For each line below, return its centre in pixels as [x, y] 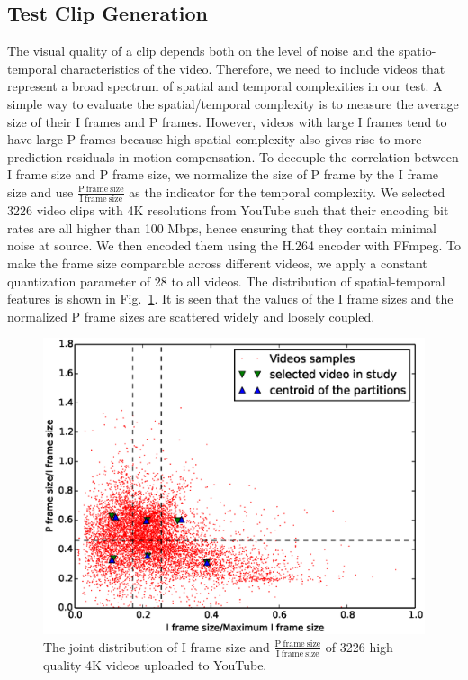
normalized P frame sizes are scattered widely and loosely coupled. [191, 316]
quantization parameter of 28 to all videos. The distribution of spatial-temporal [226, 281]
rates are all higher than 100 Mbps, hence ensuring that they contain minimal [222, 227]
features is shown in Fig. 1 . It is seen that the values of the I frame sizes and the [230, 299]
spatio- [418, 51]
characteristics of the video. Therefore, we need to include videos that [253, 68]
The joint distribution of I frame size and [157, 646]
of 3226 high [359, 646]
